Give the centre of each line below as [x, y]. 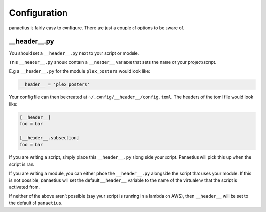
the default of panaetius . [36, 203]
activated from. [25, 187]
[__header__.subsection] [50, 137]
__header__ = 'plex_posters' [55, 84]
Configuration [38, 13]
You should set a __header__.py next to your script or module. [74, 53]
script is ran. [22, 164]
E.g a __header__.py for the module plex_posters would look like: [80, 71]
